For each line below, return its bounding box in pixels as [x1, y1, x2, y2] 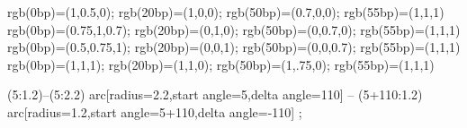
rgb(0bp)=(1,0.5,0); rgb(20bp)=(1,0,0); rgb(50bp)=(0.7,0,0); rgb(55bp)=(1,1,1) [7, 3, 445, 21]
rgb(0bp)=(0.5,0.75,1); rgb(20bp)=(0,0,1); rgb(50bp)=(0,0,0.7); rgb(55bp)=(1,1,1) [7, 38, 461, 56]
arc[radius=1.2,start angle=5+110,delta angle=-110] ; [7, 102, 302, 121]
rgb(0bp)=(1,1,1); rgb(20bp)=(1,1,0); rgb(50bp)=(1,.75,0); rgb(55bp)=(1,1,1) [7, 55, 435, 73]
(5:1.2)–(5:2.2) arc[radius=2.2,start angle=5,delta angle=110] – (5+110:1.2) [7, 85, 423, 104]
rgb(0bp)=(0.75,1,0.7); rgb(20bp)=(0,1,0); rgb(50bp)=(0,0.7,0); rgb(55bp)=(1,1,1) [7, 20, 461, 38]
